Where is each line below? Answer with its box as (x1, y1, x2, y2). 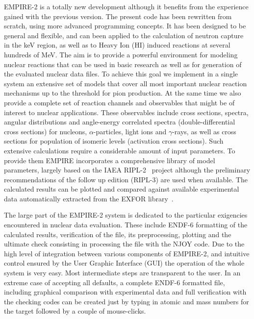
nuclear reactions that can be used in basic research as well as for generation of (4, 59, 242, 69)
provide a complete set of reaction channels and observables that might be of (4, 97, 235, 107)
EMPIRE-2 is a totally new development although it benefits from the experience (4, 1, 249, 11)
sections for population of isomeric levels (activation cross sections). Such (4, 136, 224, 146)
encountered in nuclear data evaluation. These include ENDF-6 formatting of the (4, 220, 248, 230)
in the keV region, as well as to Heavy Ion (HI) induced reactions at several (4, 40, 230, 50)
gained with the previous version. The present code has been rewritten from (4, 11, 232, 21)
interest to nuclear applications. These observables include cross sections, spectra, (4, 107, 249, 117)
